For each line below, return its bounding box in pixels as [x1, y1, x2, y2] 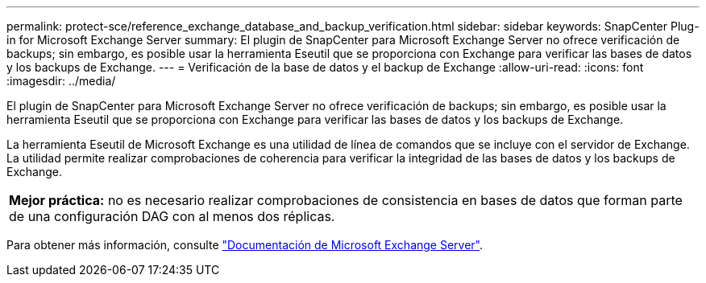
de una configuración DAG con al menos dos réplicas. [9, 208, 335, 224]
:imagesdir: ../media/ [6, 74, 116, 88]
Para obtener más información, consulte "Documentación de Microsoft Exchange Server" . [6, 238, 484, 252]
